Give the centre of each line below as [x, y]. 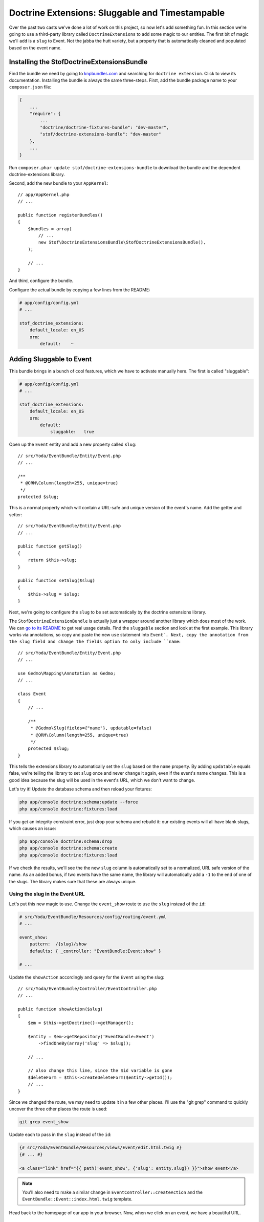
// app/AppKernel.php [44, 195]
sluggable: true [72, 432]
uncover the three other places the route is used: [58, 1109]
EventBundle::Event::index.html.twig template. [77, 1199]
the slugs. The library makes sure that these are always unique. [73, 881]
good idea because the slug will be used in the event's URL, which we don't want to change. [102, 780]
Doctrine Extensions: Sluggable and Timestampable [117, 13]
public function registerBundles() [60, 215]
